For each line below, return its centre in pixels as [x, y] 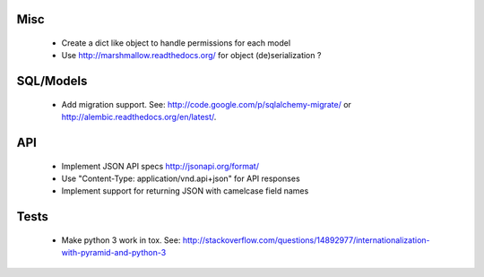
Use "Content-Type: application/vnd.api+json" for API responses [181, 178]
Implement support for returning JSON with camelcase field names [185, 191]
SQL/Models [52, 81]
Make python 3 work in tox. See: [121, 240]
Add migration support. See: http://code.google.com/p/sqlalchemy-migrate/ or [206, 104]
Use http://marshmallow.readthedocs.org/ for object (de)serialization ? [191, 56]
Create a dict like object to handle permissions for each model [176, 43]
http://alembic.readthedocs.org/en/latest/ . [139, 117]
